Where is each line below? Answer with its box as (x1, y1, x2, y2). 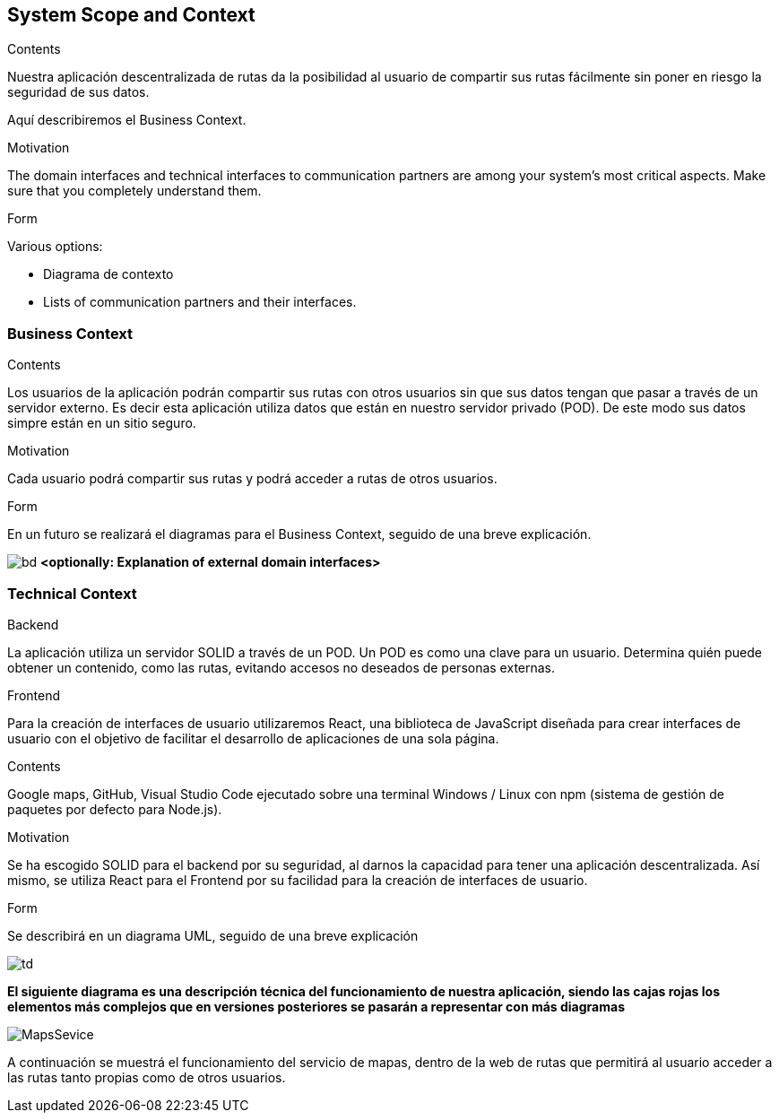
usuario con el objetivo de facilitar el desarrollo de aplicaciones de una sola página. (7, 730, 499, 746)
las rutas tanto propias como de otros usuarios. (7, 1069, 286, 1085)
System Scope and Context (7, 4, 255, 26)
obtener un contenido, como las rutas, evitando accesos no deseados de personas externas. (7, 659, 556, 675)
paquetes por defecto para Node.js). (7, 801, 222, 817)
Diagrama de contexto (43, 266, 174, 282)
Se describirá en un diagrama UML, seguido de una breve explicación (7, 927, 419, 943)
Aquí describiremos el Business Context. (7, 112, 247, 128)
